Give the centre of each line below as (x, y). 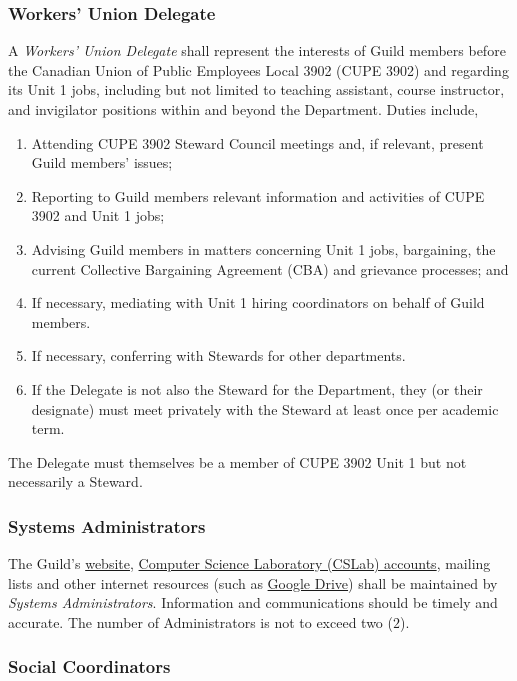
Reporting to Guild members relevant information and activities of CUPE (258, 195)
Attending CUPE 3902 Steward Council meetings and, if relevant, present (257, 142)
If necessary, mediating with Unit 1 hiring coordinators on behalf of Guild (258, 302)
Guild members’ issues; (102, 162)
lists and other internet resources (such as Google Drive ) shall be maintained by (253, 582)
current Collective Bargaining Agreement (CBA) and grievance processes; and (270, 268)
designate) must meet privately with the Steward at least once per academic (265, 408)
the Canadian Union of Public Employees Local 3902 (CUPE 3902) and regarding (258, 69)
